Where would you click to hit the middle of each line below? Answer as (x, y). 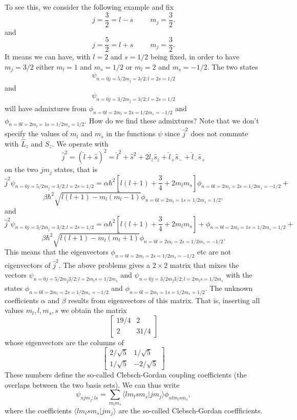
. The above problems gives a (104, 265)
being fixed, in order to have (195, 57)
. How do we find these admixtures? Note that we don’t (172, 120)
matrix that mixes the (204, 265)
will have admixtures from (46, 108)
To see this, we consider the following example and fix (89, 7)
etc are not (214, 252)
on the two (22, 169)
